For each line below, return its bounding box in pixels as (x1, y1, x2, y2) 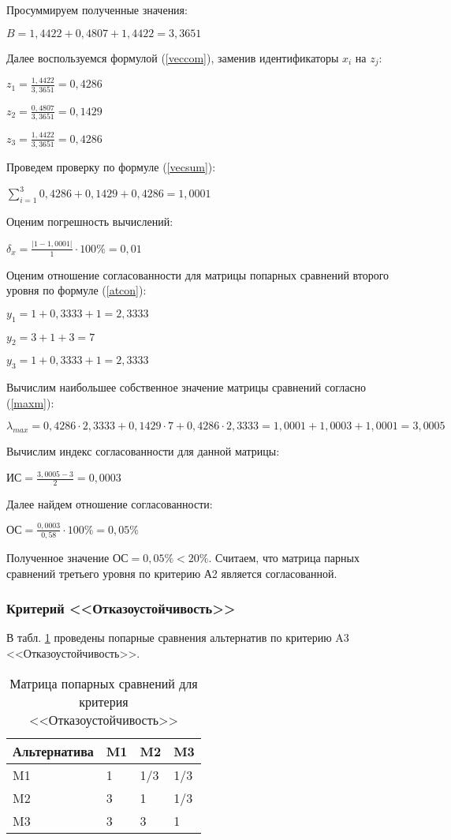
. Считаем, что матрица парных (208, 549, 360, 566)
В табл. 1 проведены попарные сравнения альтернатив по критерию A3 (6, 629, 349, 646)
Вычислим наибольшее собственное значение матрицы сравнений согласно (6, 379, 367, 396)
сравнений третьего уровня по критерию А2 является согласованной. (6, 564, 337, 581)
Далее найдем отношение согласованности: (6, 495, 213, 512)
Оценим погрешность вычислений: (6, 212, 173, 229)
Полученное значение (6, 549, 110, 566)
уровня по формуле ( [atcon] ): (6, 282, 147, 298)
